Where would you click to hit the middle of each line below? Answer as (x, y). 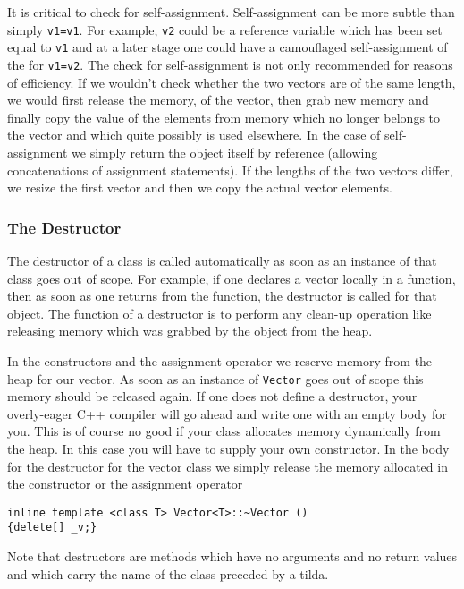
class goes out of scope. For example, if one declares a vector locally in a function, (232, 278)
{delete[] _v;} (52, 528)
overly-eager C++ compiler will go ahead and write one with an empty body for (227, 413)
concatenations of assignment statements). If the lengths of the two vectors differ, (230, 170)
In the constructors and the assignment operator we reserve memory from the (220, 360)
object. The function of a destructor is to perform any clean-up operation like (219, 313)
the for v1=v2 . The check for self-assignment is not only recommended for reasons (230, 64)
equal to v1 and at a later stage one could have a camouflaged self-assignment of (228, 47)
